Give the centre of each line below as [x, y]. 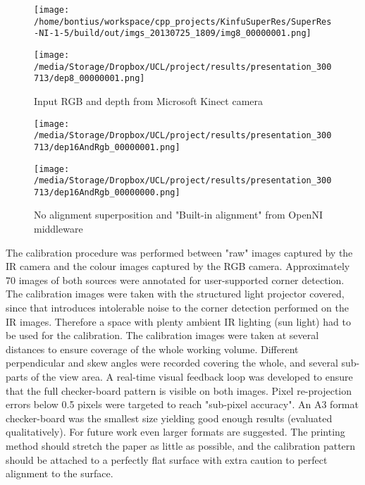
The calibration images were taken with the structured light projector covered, [175, 294]
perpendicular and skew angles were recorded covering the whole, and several [172, 363]
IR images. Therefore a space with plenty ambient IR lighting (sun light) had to [178, 321]
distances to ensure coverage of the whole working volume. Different [152, 349]
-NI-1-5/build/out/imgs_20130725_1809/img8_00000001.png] [173, 33]
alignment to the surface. [60, 473]
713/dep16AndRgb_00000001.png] [107, 147]
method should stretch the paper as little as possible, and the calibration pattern [181, 445]
